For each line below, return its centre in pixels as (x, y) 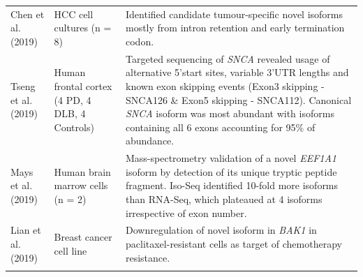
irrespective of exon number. (186, 212)
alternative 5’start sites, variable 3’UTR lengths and (237, 72)
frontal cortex (83, 85)
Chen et (28, 14)
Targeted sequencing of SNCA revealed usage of (228, 58)
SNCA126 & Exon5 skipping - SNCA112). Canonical (238, 99)
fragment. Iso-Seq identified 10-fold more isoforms (232, 185)
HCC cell (74, 14)
